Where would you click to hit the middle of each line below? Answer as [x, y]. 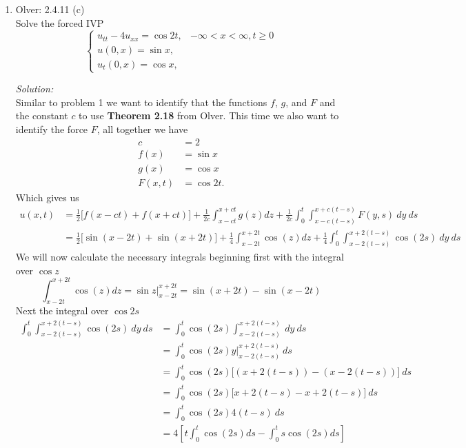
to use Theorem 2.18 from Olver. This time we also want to [209, 115]
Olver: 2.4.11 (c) [50, 9]
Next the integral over [62, 310]
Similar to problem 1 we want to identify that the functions [141, 102]
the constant [42, 115]
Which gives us [47, 197]
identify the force [52, 129]
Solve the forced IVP [60, 22]
